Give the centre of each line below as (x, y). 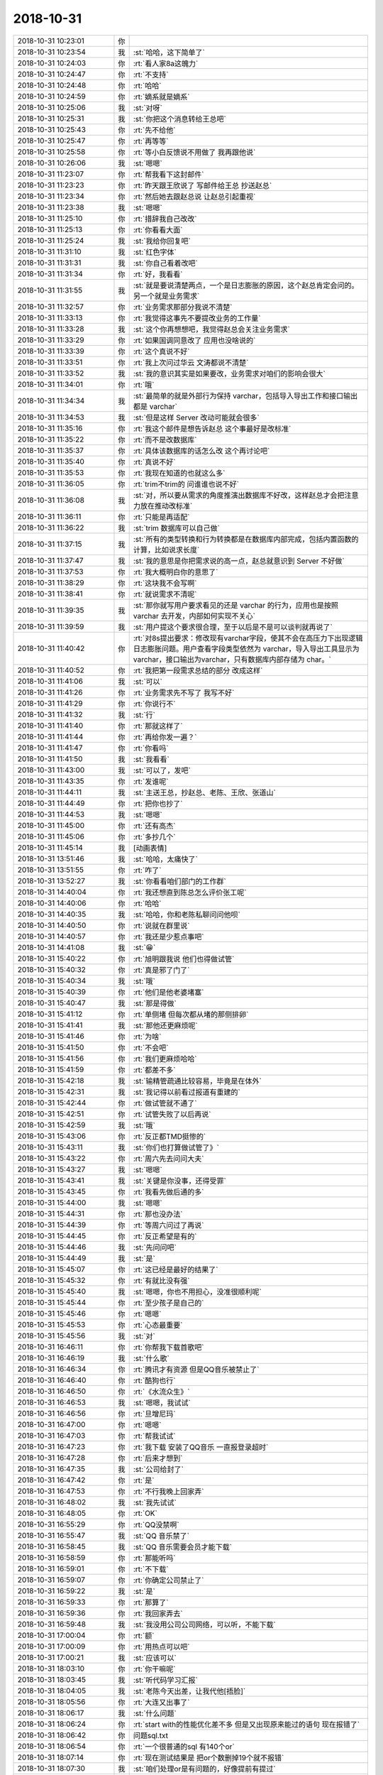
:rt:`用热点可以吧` (161, 1646)
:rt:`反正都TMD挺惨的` (170, 1136)
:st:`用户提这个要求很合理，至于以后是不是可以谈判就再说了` (233, 627)
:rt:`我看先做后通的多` (168, 1191)
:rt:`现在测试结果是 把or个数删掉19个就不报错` (209, 1757)
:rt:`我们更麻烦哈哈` (165, 1059)
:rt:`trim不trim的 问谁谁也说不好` (186, 484)
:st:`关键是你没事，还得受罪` (179, 1181)
